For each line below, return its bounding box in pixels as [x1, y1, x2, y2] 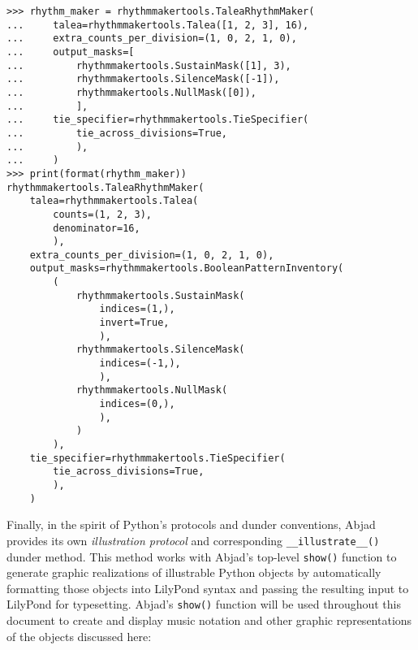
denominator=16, [53, 222, 140, 234]
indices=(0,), [99, 398, 175, 410]
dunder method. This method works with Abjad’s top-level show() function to [6, 548, 397, 565]
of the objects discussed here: [6, 627, 152, 644]
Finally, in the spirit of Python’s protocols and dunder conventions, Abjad [6, 516, 376, 533]
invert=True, [99, 317, 170, 329]
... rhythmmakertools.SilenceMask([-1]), [6, 73, 280, 85]
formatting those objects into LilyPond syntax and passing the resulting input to [6, 579, 409, 596]
